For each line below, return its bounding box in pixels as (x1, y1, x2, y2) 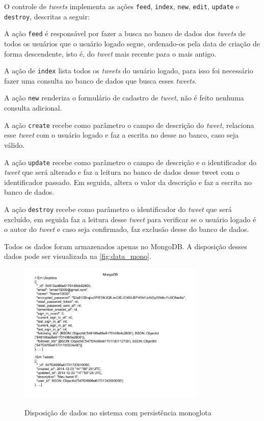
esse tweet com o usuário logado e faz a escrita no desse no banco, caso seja (4, 129, 239, 140)
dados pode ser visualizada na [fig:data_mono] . (4, 251, 151, 261)
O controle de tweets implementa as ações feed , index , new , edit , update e (4, 1, 240, 11)
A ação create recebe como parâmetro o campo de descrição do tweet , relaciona (4, 119, 254, 130)
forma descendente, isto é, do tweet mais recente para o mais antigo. (4, 48, 217, 59)
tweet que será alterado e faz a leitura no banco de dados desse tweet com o (4, 167, 240, 177)
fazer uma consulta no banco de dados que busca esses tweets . (4, 75, 197, 86)
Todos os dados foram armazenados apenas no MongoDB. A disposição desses (4, 241, 247, 251)
